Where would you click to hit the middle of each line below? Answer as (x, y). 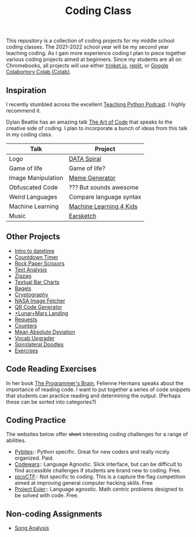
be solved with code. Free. (47, 495)
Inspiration (26, 90)
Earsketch (82, 216)
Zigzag (23, 276)
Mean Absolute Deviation (45, 332)
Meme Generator (92, 178)
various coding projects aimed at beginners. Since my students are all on (94, 59)
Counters (26, 325)
